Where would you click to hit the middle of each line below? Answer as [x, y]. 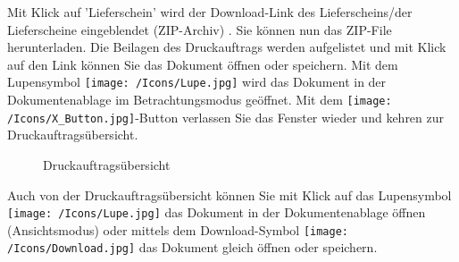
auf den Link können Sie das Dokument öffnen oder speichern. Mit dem [203, 64]
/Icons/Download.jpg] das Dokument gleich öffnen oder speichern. [192, 247]
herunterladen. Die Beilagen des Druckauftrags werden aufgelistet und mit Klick [227, 47]
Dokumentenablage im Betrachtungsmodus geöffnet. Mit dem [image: [200, 100]
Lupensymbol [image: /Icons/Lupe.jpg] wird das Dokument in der [197, 82]
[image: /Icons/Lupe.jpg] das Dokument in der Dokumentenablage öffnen [217, 212]
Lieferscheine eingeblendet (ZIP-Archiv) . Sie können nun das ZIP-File [200, 29]
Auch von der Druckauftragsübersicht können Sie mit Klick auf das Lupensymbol [229, 194]
